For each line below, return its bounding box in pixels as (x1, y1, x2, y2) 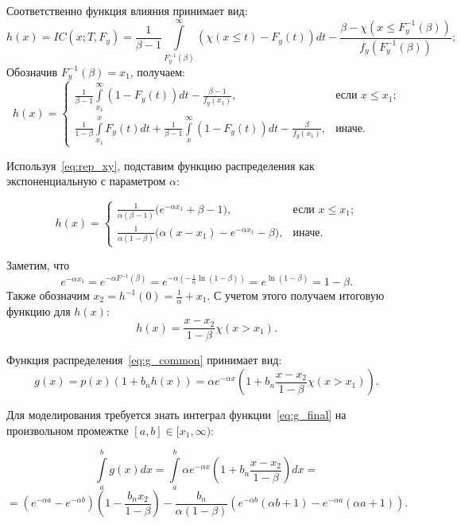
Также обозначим (6, 287, 90, 303)
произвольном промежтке (6, 421, 129, 438)
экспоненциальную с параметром (6, 173, 166, 189)
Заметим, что (6, 257, 70, 274)
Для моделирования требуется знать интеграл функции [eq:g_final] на (6, 406, 347, 423)
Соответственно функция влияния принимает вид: (6, 2, 248, 18)
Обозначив (6, 63, 58, 80)
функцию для (6, 302, 71, 319)
